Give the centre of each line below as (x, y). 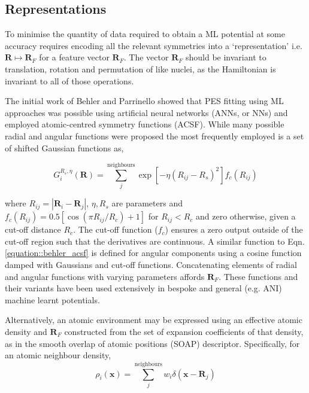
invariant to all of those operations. (69, 80)
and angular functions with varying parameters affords (105, 276)
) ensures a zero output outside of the (234, 229)
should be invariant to (226, 57)
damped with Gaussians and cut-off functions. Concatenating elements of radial (151, 265)
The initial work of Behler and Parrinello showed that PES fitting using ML (144, 101)
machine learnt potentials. (52, 299)
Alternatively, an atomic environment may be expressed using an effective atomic (154, 320)
